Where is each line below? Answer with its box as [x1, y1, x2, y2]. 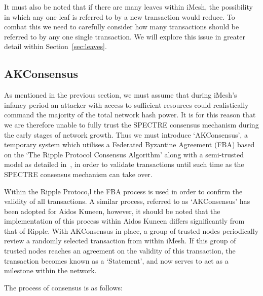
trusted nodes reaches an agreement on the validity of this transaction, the [4, 245, 236, 256]
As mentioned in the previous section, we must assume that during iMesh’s [4, 90, 237, 100]
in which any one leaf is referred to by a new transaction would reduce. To [4, 11, 235, 22]
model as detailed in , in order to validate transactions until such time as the [4, 159, 244, 170]
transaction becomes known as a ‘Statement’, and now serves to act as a [4, 255, 229, 266]
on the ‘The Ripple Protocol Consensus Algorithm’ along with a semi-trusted [4, 149, 244, 159]
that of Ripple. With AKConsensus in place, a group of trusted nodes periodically [4, 225, 259, 236]
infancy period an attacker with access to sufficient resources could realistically [4, 99, 249, 110]
